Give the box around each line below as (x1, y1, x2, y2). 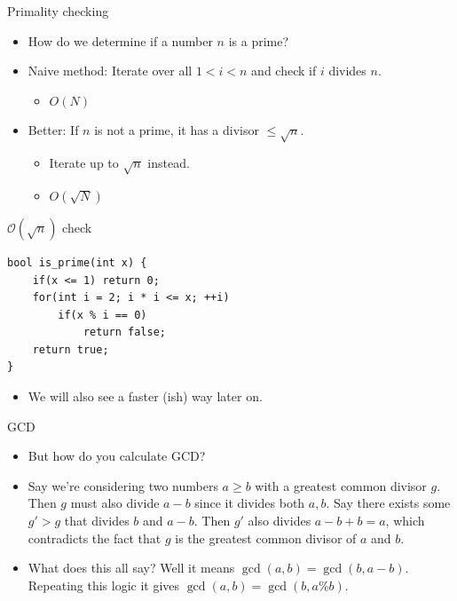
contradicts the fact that (28, 528, 162, 547)
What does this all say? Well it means (28, 558, 235, 577)
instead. (147, 154, 190, 172)
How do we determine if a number (28, 31, 213, 50)
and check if (251, 61, 317, 80)
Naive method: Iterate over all (28, 61, 193, 80)
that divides (64, 511, 130, 530)
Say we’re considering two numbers (28, 476, 218, 494)
